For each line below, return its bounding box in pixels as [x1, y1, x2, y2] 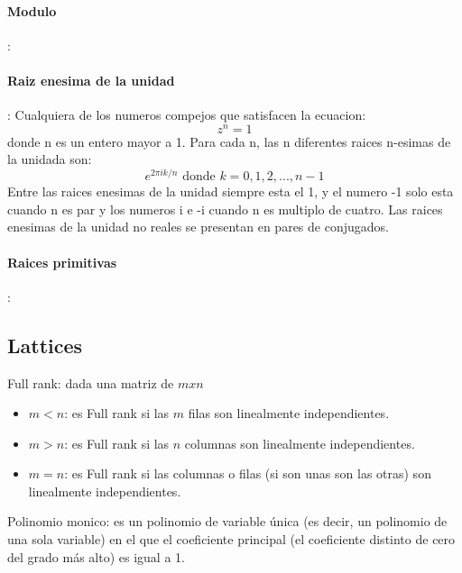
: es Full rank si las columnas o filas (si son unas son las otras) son [64, 464, 431, 483]
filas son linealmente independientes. [188, 404, 390, 423]
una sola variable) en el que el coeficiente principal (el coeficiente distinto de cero [7, 530, 456, 549]
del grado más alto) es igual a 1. [7, 547, 185, 566]
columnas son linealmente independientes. [184, 433, 415, 452]
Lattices [7, 331, 83, 359]
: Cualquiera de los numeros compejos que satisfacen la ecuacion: [7, 105, 366, 124]
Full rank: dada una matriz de [7, 373, 174, 392]
